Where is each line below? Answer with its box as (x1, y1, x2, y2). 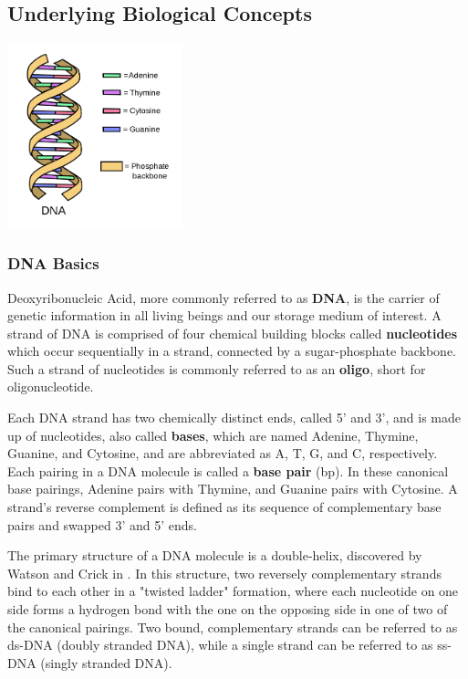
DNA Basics (7, 252, 99, 275)
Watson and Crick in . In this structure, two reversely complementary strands (7, 563, 442, 582)
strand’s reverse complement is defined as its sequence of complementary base (7, 497, 442, 517)
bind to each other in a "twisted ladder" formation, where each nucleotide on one (7, 581, 459, 601)
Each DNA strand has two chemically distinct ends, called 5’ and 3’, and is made (7, 408, 462, 427)
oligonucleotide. (7, 377, 94, 396)
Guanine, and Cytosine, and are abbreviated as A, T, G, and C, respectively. (7, 444, 438, 463)
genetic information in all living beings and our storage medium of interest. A (7, 306, 442, 325)
